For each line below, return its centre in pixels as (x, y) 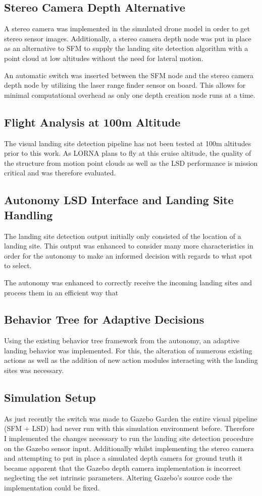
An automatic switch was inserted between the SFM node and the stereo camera (129, 75)
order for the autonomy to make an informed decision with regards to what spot (128, 255)
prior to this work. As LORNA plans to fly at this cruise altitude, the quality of (128, 153)
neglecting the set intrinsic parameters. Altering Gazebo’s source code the (118, 478)
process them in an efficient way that (61, 292)
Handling (29, 214)
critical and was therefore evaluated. (60, 173)
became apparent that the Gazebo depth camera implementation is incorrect (123, 468)
